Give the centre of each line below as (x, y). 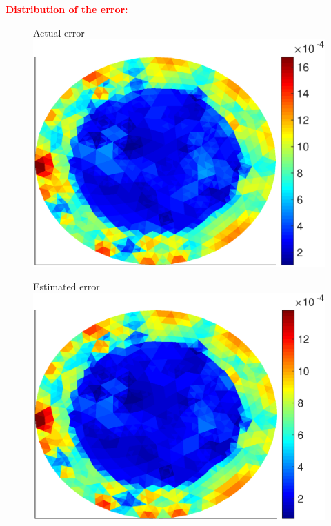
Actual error (59, 32)
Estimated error (67, 286)
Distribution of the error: (67, 9)
